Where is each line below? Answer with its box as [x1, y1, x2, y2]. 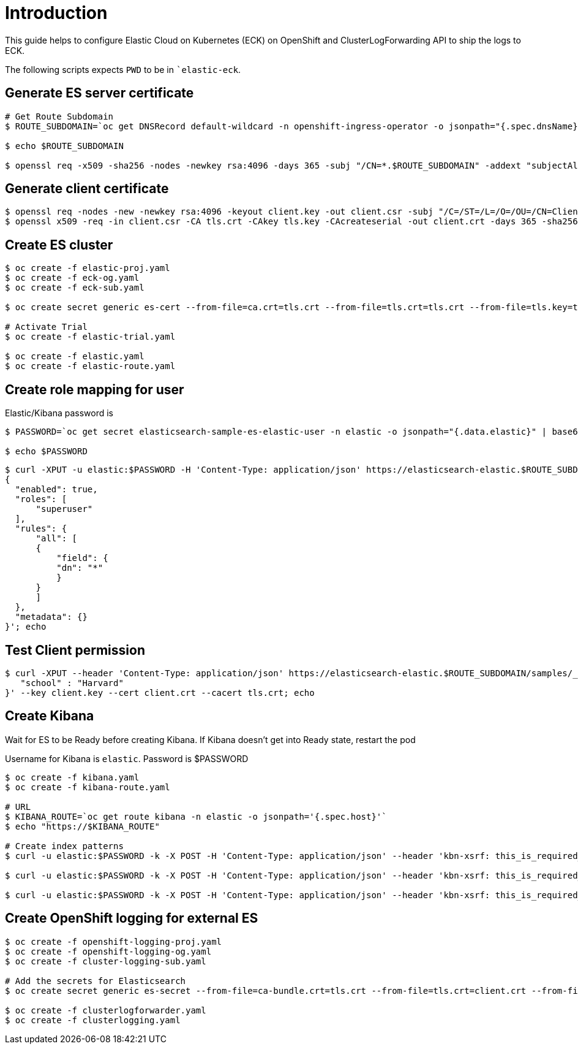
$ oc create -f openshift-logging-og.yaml [5, 946, 212, 956]
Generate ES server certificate [5, 85, 194, 101]
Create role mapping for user [5, 381, 184, 397]
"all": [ [36, 533, 78, 544]
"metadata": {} [15, 612, 88, 622]
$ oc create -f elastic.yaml [5, 351, 144, 362]
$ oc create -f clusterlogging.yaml [5, 1015, 181, 1025]
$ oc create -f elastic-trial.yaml [5, 332, 176, 342]
